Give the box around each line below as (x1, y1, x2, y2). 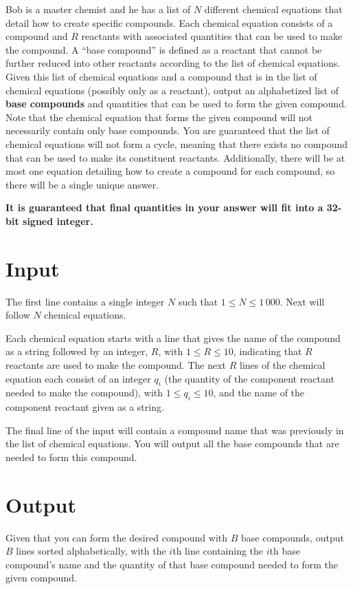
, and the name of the (213, 385, 305, 400)
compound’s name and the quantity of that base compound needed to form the (5, 557, 338, 571)
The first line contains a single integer (5, 294, 165, 308)
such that (178, 294, 218, 308)
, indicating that (233, 344, 302, 358)
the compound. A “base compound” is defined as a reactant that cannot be (5, 42, 322, 56)
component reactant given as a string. (5, 400, 164, 414)
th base (269, 544, 300, 558)
